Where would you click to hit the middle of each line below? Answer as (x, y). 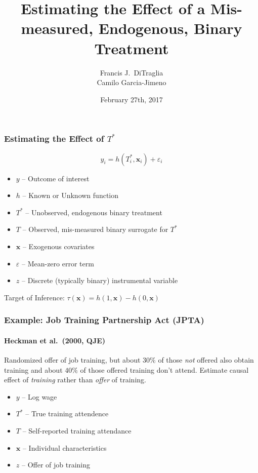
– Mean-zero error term (58, 263)
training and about (33, 369)
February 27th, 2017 (132, 99)
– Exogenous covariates (58, 246)
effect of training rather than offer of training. (75, 380)
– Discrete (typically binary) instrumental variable (100, 280)
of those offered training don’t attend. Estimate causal (164, 369)
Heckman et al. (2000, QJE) (55, 340)
